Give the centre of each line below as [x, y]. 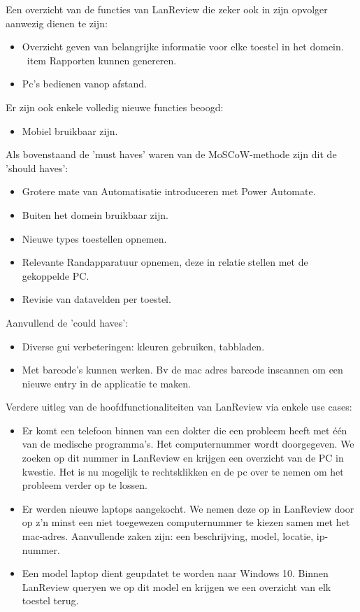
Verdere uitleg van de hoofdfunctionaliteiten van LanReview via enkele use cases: [179, 407]
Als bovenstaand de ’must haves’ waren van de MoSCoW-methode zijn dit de [171, 154]
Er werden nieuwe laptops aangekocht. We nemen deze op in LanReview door [188, 508]
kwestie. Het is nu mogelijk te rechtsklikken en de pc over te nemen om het [183, 471]
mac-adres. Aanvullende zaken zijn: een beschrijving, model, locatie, [168, 536]
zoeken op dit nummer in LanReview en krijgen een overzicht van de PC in [183, 458]
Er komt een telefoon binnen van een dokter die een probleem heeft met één [185, 430]
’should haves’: [37, 168]
